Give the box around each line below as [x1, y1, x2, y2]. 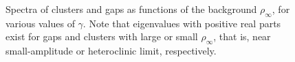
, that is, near [213, 29, 271, 44]
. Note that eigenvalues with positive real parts [83, 16, 281, 30]
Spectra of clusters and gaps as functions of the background [6, 2, 257, 16]
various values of [6, 16, 75, 30]
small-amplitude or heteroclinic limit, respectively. [6, 44, 217, 58]
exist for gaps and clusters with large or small [6, 29, 198, 44]
